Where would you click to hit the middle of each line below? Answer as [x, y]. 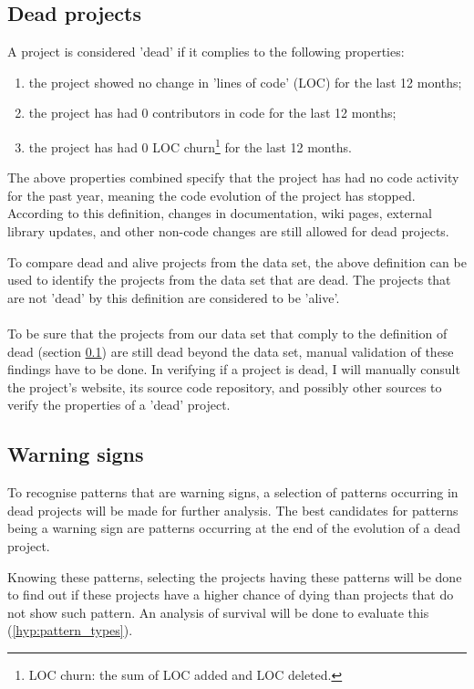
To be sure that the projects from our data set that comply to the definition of [227, 333]
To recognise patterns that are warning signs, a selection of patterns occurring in [233, 492]
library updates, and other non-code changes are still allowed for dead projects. [228, 231]
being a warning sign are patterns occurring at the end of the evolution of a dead [234, 528]
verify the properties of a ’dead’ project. [119, 405]
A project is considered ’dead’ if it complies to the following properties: [206, 52]
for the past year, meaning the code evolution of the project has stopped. [211, 195]
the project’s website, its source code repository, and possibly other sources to [225, 386]
